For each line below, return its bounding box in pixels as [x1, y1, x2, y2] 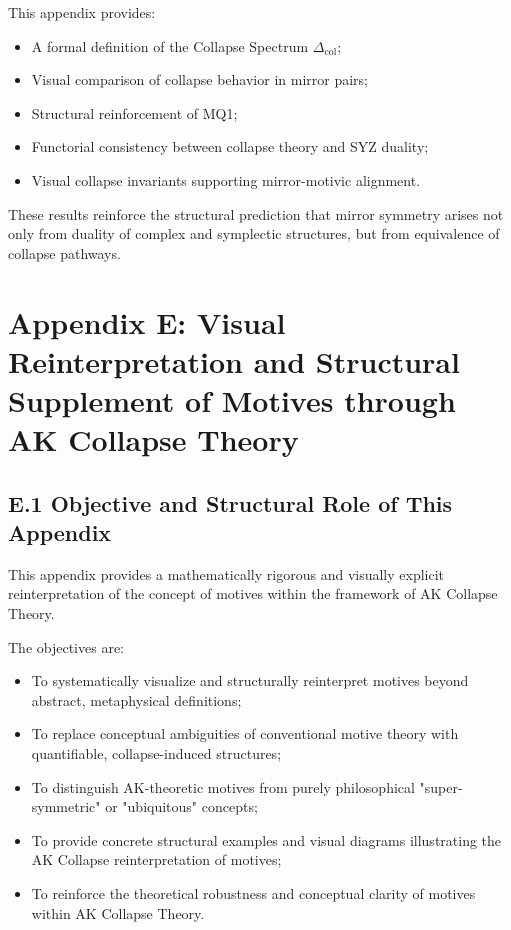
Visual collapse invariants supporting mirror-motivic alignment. [31, 169, 421, 190]
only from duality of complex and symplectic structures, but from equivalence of [8, 223, 500, 244]
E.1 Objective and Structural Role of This [8, 487, 453, 518]
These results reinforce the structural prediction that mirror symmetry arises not [8, 203, 504, 224]
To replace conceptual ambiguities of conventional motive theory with [31, 723, 459, 744]
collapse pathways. [8, 242, 121, 263]
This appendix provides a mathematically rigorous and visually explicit [8, 563, 445, 584]
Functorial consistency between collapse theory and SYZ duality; [31, 136, 429, 157]
